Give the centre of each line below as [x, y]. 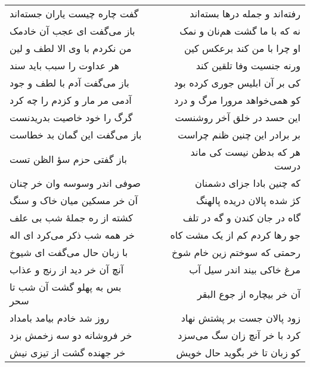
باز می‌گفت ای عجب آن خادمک [72, 31]
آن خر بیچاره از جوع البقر [249, 294]
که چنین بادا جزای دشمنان [247, 183]
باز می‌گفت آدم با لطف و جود [69, 83]
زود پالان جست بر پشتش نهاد [241, 318]
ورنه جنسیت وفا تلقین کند [248, 65]
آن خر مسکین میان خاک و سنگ [74, 200]
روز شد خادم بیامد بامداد [60, 318]
